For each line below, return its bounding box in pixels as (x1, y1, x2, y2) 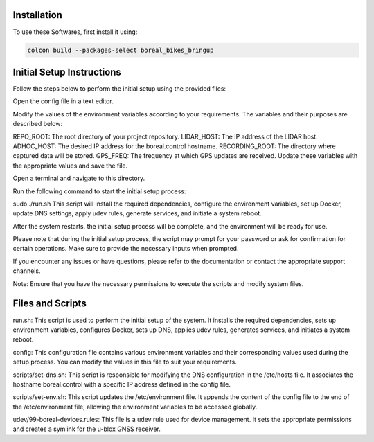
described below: (12, 120, 62, 128)
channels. (12, 267, 41, 275)
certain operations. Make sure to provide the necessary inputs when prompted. (12, 245, 239, 253)
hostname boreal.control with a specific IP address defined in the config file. (12, 380, 231, 388)
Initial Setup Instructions (12, 66, 121, 78)
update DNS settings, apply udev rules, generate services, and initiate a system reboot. (12, 209, 262, 218)
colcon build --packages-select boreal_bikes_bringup (27, 46, 214, 54)
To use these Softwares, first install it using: (12, 28, 138, 36)
